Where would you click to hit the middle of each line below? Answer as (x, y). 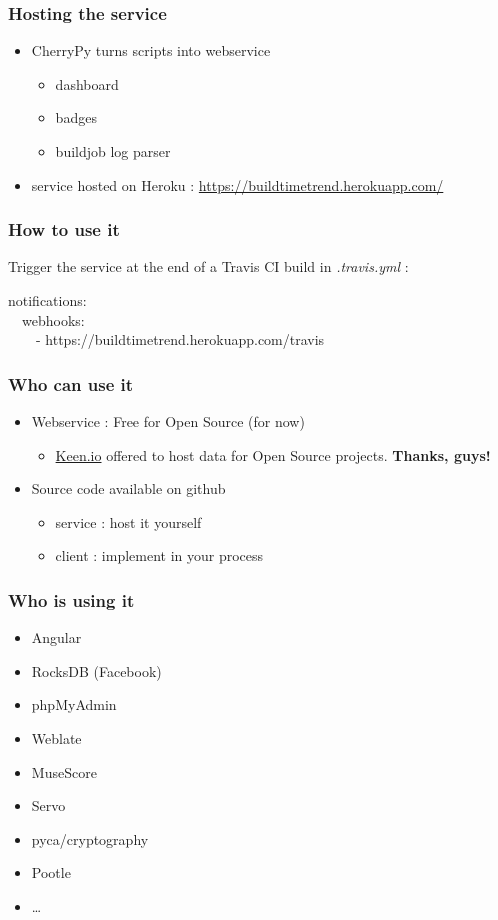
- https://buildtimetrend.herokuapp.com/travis (180, 339)
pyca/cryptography (90, 838)
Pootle (51, 872)
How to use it (64, 229)
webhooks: (53, 319)
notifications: (47, 300)
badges (76, 117)
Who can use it (71, 383)
